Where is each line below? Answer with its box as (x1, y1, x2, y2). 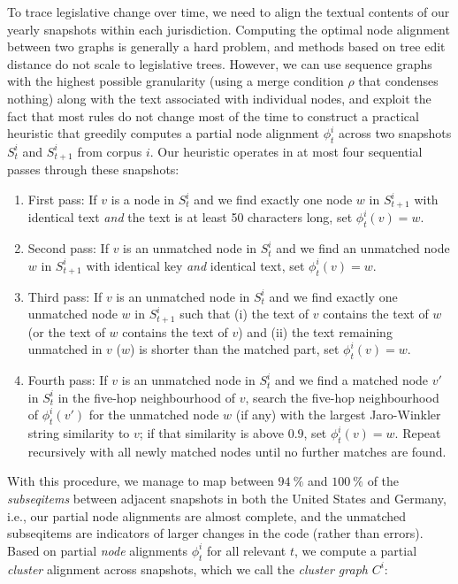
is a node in (111, 190, 175, 208)
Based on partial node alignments (7, 541, 188, 559)
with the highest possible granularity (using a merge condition (7, 72, 344, 90)
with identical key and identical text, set (86, 256, 305, 274)
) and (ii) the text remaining (238, 322, 393, 341)
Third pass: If (27, 287, 103, 305)
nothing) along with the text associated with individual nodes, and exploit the (7, 88, 431, 107)
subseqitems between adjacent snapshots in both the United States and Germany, (7, 489, 447, 508)
